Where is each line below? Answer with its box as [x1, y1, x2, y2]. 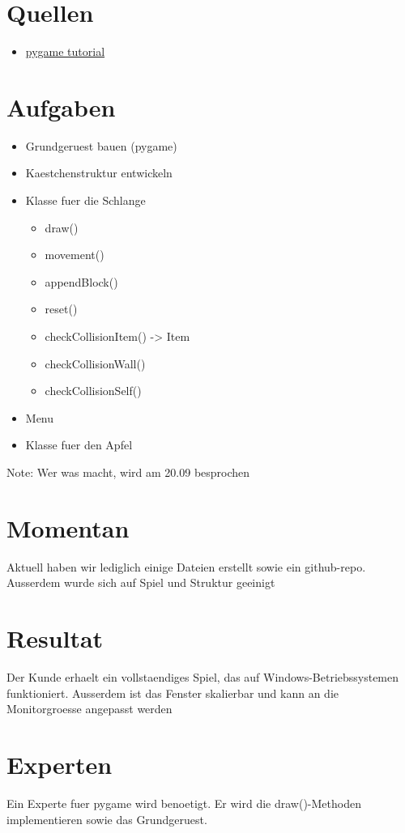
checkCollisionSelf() [45, 382, 142, 399]
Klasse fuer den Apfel [25, 436, 133, 453]
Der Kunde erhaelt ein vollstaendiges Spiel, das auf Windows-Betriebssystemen [6, 669, 399, 685]
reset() [45, 300, 78, 317]
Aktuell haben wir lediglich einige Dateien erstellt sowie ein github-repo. [6, 558, 366, 575]
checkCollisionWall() [45, 355, 146, 372]
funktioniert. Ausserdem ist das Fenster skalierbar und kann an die [6, 684, 339, 701]
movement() [45, 246, 104, 263]
